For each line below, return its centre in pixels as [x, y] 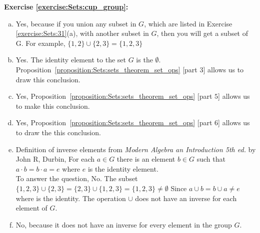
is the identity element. [123, 168]
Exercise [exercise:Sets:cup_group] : [66, 6]
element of [31, 208]
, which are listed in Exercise [188, 23]
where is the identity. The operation [71, 198]
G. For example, [40, 43]
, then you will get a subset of [202, 33]
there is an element [146, 159]
